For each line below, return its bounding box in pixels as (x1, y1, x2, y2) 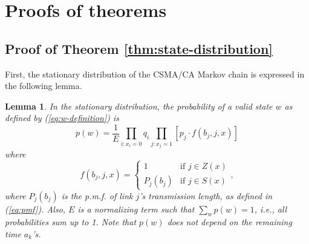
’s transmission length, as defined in (139, 189, 273, 202)
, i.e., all (254, 202, 287, 215)
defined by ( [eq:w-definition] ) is (5, 111, 119, 124)
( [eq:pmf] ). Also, (5, 202, 66, 215)
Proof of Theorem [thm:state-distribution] (5, 39, 273, 58)
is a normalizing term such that (77, 202, 195, 215)
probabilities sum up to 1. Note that (5, 216, 137, 228)
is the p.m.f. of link (61, 189, 133, 202)
